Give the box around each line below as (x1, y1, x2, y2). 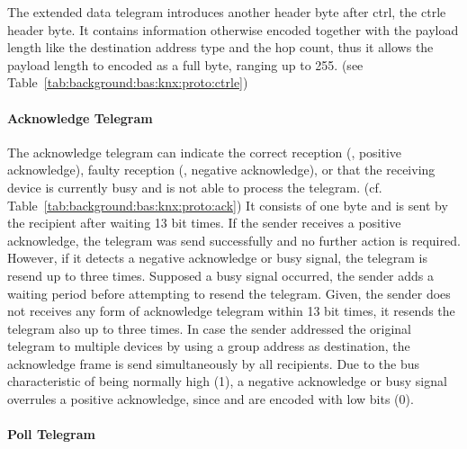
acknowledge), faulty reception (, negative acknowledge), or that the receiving (7, 160, 436, 179)
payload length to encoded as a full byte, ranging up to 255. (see (7, 55, 364, 74)
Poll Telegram (7, 425, 95, 444)
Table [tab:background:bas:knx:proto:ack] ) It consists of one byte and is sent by (7, 195, 448, 214)
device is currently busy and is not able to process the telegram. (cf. (7, 177, 382, 196)
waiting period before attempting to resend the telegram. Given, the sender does (7, 283, 451, 302)
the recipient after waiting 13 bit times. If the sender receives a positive (7, 213, 401, 232)
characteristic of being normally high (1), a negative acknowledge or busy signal (7, 372, 447, 391)
